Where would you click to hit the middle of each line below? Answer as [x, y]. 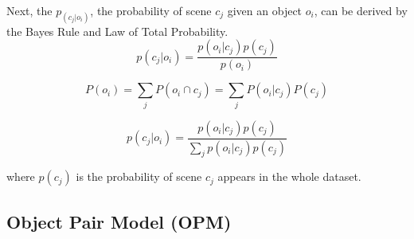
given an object [265, 10]
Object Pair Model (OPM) [119, 221]
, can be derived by [361, 10]
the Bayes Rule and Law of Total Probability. [117, 31]
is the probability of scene [139, 176]
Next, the [29, 10]
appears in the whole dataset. [289, 176]
